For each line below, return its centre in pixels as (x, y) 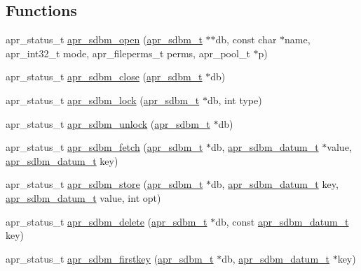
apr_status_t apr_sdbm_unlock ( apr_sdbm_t (108, 123)
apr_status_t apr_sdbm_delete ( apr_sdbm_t (107, 221)
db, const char (246, 39)
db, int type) (234, 100)
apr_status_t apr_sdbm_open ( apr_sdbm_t (104, 39)
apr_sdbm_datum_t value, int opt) (83, 197)
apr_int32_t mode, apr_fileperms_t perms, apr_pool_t (128, 53)
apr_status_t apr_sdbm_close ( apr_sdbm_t (104, 76)
